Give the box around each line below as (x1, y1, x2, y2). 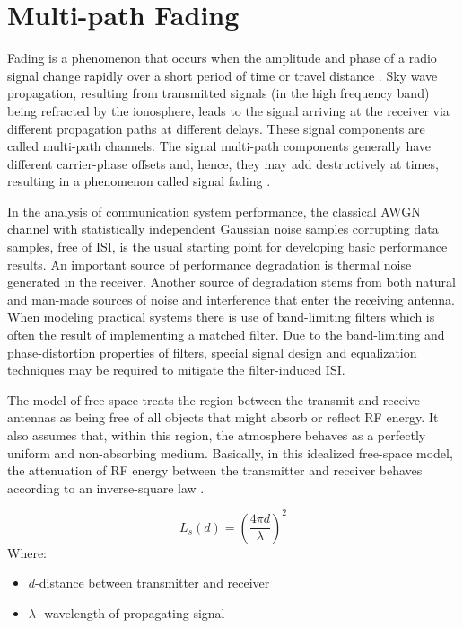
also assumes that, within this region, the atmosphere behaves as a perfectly (7, 426, 426, 444)
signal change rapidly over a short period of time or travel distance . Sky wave (7, 66, 438, 84)
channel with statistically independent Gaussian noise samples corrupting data (7, 219, 439, 238)
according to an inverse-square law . (7, 478, 205, 497)
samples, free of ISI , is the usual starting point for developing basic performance (7, 237, 448, 256)
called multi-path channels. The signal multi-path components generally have (7, 137, 431, 155)
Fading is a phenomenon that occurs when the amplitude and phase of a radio (7, 49, 437, 67)
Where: (7, 543, 47, 562)
